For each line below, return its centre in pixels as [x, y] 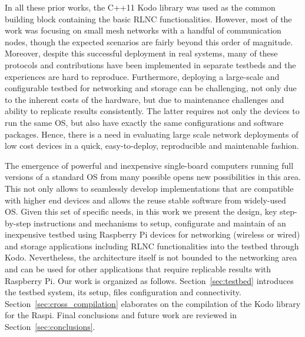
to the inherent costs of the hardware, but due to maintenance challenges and [145, 99]
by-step [18, 223]
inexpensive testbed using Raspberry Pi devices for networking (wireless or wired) [152, 234]
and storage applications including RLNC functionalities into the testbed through [152, 246]
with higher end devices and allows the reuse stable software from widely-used [145, 200]
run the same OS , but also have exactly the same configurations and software [144, 122]
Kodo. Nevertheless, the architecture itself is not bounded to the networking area [151, 257]
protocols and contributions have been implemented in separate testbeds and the [150, 64]
